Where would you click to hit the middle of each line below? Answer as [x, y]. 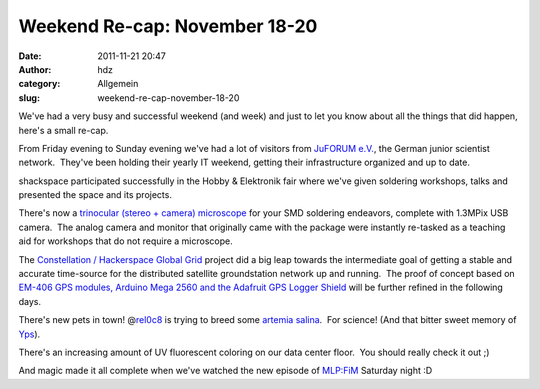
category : [39, 84]
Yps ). [29, 334]
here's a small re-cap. [63, 130]
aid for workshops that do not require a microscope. [126, 241]
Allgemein [118, 84]
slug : [29, 97]
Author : [35, 69]
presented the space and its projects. [95, 195]
